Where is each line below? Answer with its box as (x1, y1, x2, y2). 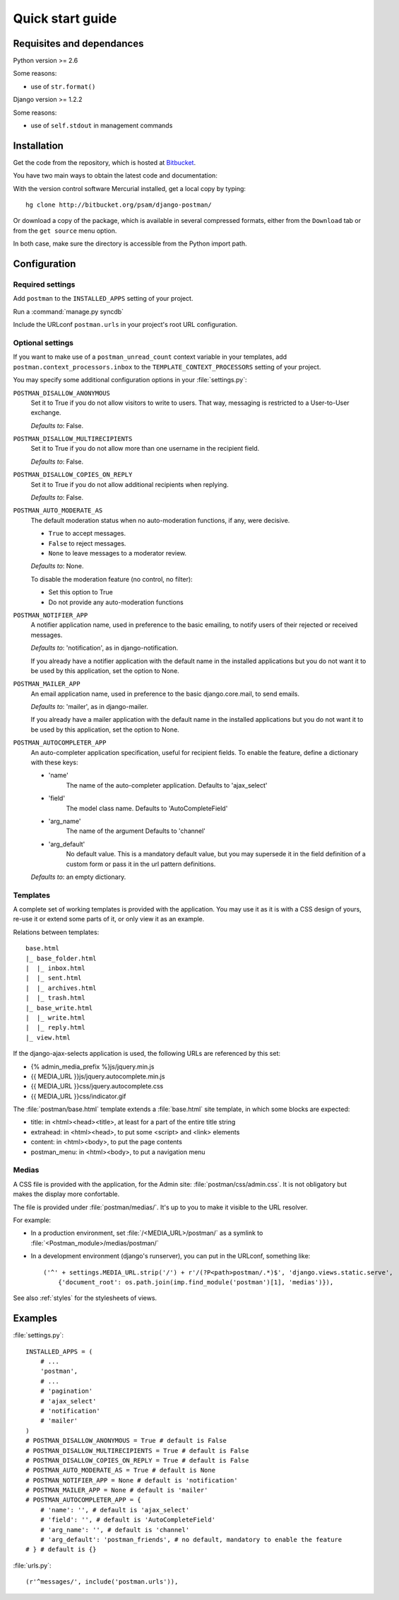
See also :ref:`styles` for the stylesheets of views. (13, 1294, 157, 1302)
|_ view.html (25, 1033, 71, 1042)
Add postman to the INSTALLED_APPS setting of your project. (13, 294, 193, 303)
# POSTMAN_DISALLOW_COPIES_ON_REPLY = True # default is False (25, 1456, 249, 1464)
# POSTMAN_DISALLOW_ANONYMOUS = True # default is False (25, 1437, 227, 1445)
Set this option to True (48, 588, 113, 597)
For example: (13, 1216, 52, 1224)
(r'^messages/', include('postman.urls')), (25, 1578, 179, 1586)
